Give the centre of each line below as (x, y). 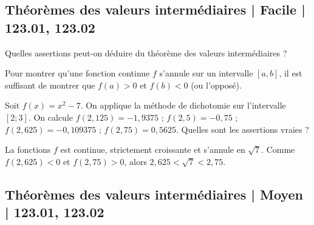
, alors (135, 161)
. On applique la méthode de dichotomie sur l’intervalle (183, 105)
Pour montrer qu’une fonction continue (77, 73)
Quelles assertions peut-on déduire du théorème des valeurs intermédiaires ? (146, 52)
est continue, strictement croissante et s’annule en (153, 149)
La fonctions (28, 149)
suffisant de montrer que (50, 85)
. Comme (278, 149)
